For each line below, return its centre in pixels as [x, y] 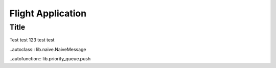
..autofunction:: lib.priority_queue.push [50, 59]
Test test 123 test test [32, 40]
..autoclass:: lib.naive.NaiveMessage [48, 49]
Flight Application [48, 13]
